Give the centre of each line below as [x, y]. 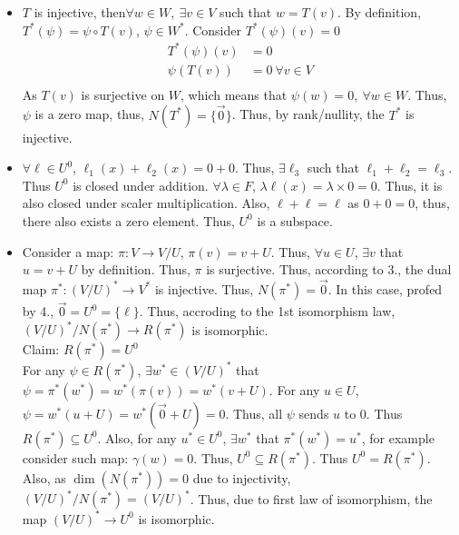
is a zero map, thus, [89, 114]
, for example [398, 437]
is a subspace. [295, 220]
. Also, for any [137, 437]
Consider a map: [68, 251]
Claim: [41, 349]
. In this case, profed [385, 288]
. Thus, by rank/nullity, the [308, 114]
